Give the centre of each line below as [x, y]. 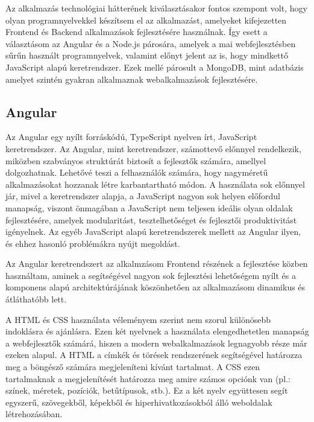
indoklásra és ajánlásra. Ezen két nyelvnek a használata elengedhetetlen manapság [157, 331]
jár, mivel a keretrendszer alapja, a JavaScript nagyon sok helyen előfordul [143, 196]
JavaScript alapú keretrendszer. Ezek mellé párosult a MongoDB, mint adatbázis [155, 67]
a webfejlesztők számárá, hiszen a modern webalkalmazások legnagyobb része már [156, 343]
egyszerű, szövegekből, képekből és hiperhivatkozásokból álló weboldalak [139, 402]
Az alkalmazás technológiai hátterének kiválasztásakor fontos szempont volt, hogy [156, 8]
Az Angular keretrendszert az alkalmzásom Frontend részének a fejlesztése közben [157, 264]
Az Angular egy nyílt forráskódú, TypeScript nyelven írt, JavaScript [131, 137]
